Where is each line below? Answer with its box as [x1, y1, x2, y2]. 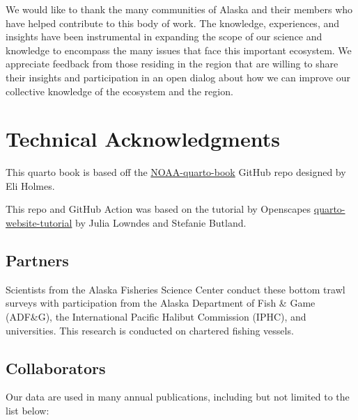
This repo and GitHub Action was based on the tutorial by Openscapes [6, 202, 311, 216]
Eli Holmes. [6, 178, 55, 193]
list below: [6, 403, 49, 418]
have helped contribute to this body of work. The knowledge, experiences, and [6, 15, 340, 30]
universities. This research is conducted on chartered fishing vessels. [6, 323, 294, 337]
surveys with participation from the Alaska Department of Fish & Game [6, 296, 316, 310]
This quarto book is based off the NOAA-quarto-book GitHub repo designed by [6, 165, 346, 179]
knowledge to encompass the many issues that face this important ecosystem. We [6, 42, 352, 57]
